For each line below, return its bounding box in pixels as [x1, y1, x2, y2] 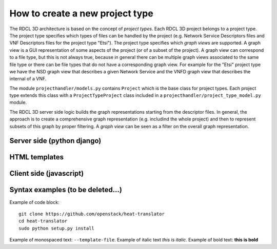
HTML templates [9, 153, 64, 161]
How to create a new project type [9, 8, 153, 19]
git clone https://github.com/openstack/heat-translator [18, 211, 165, 217]
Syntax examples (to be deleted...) [9, 185, 123, 194]
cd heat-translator [18, 218, 68, 224]
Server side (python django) [9, 136, 102, 146]
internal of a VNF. [9, 76, 47, 82]
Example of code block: [9, 199, 60, 205]
